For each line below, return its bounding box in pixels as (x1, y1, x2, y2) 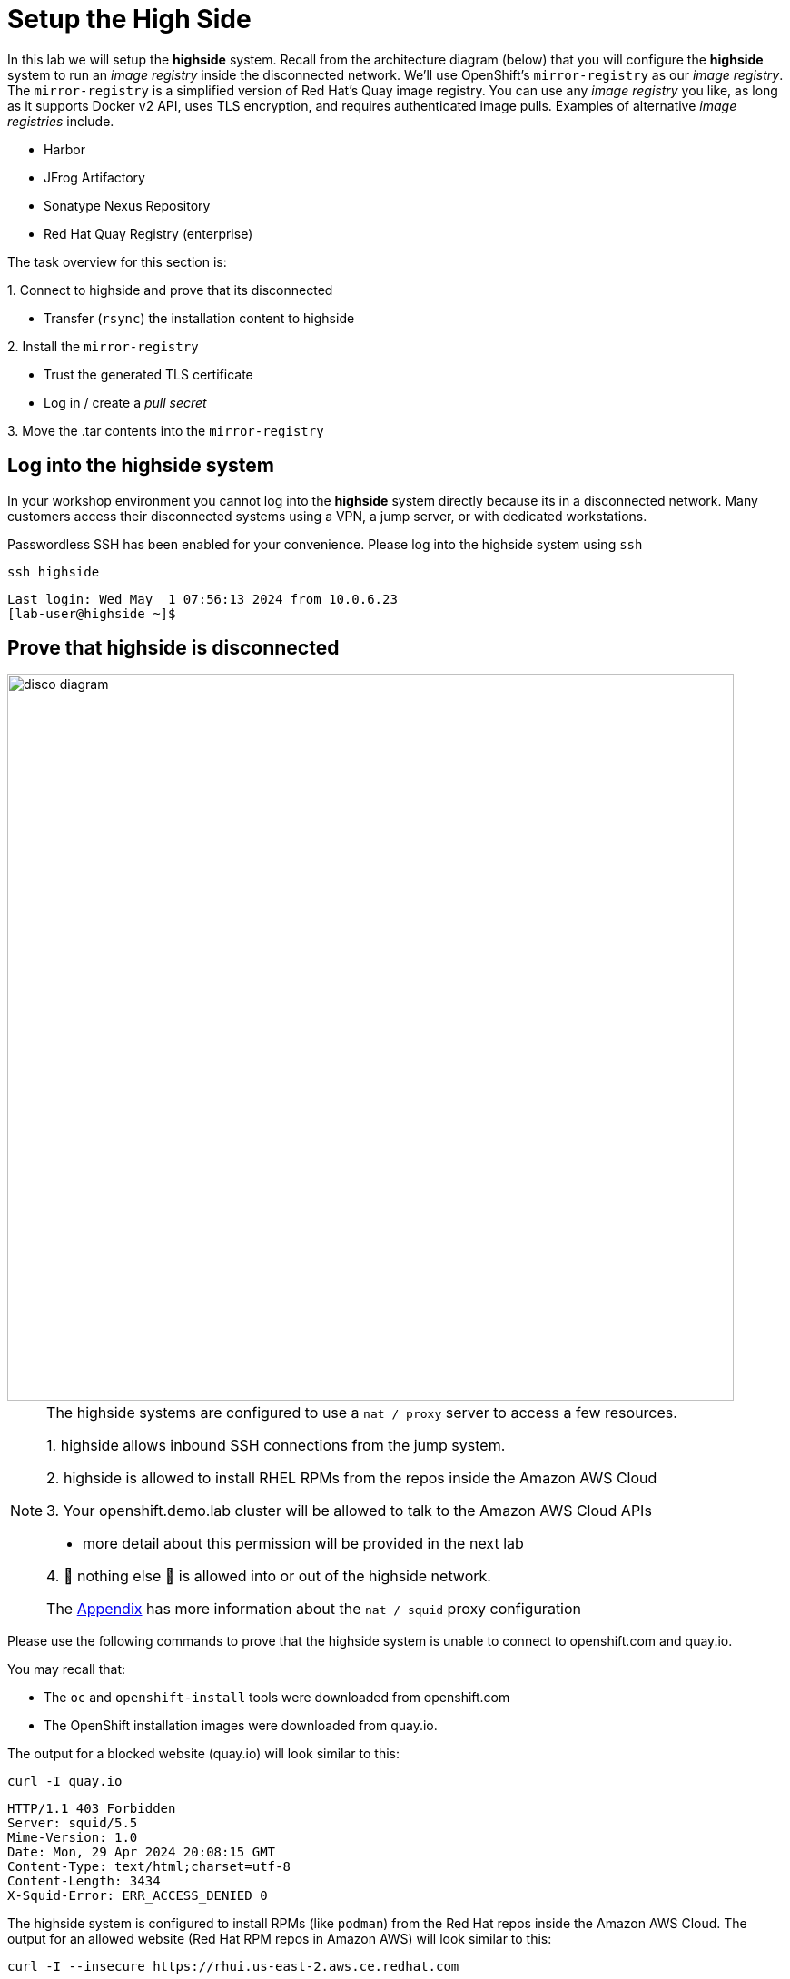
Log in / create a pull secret (44, 394, 207, 410)
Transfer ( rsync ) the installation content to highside (44, 310, 355, 326)
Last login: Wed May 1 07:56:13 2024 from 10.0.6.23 (7, 591, 398, 606)
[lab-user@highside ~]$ (7, 606, 176, 621)
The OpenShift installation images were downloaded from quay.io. (44, 1718, 438, 1734)
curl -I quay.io (7, 1774, 123, 1789)
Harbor (44, 141, 85, 157)
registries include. (7, 113, 114, 129)
